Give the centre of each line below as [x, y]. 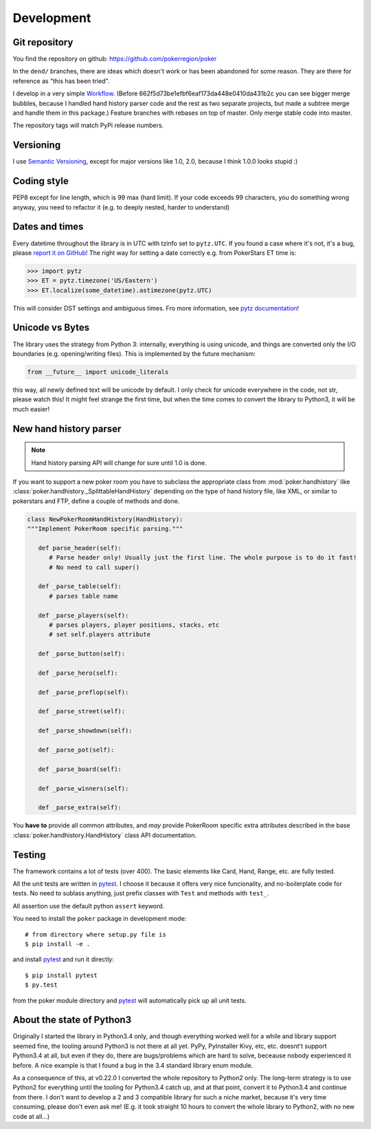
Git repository [43, 42]
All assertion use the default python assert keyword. [89, 906]
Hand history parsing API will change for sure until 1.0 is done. [119, 462]
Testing [29, 854]
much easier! [31, 409]
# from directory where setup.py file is [95, 934]
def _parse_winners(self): [83, 788]
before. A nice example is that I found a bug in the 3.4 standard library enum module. [133, 1065]
